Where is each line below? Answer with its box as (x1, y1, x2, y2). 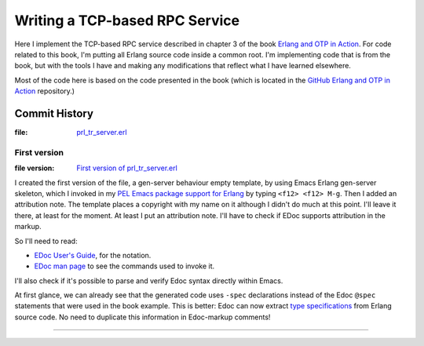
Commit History (14, 107, 94, 120)
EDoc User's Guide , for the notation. (34, 250, 152, 260)
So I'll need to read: (14, 236, 78, 246)
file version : (14, 163, 55, 173)
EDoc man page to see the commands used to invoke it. (34, 261, 215, 271)
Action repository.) (14, 86, 75, 96)
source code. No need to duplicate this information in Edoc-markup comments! (14, 312, 271, 322)
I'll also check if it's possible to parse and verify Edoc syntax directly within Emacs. (14, 275, 283, 286)
